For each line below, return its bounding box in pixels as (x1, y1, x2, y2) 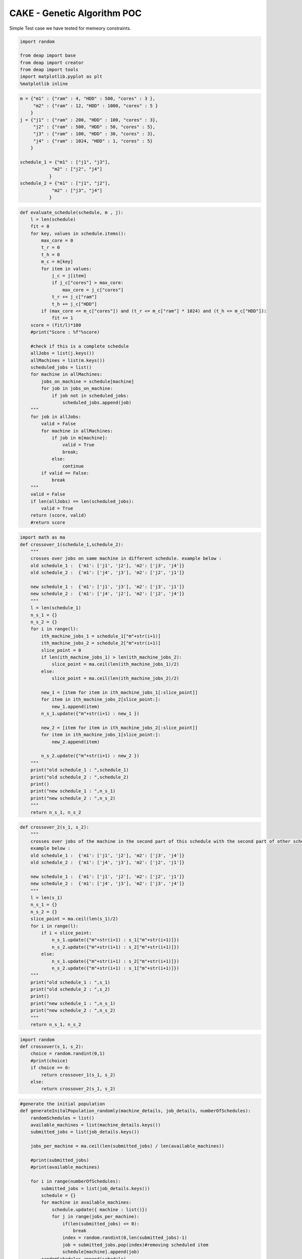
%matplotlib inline (20, 81, 68, 87)
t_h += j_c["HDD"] (51, 301, 98, 307)
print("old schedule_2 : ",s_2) (30, 987, 111, 992)
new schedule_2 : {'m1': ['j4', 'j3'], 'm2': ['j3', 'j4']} (30, 881, 185, 886)
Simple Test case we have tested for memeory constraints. (9, 25, 131, 31)
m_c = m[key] (41, 259, 73, 264)
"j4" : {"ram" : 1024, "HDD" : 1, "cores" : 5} (33, 138, 153, 144)
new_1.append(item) (51, 704, 100, 710)
